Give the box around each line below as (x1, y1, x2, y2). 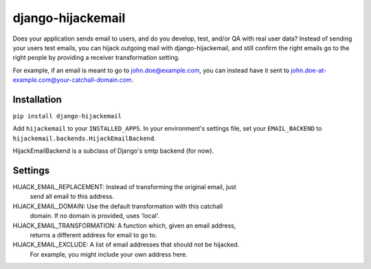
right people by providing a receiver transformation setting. (12, 54, 180, 62)
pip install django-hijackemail (12, 112, 122, 120)
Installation (12, 94, 62, 105)
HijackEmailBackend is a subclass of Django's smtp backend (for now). (12, 147, 214, 155)
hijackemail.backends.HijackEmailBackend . (12, 134, 156, 142)
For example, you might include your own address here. (30, 250, 188, 258)
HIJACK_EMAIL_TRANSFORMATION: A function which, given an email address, (12, 221, 236, 230)
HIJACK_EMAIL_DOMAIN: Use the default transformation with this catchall (12, 202, 223, 210)
